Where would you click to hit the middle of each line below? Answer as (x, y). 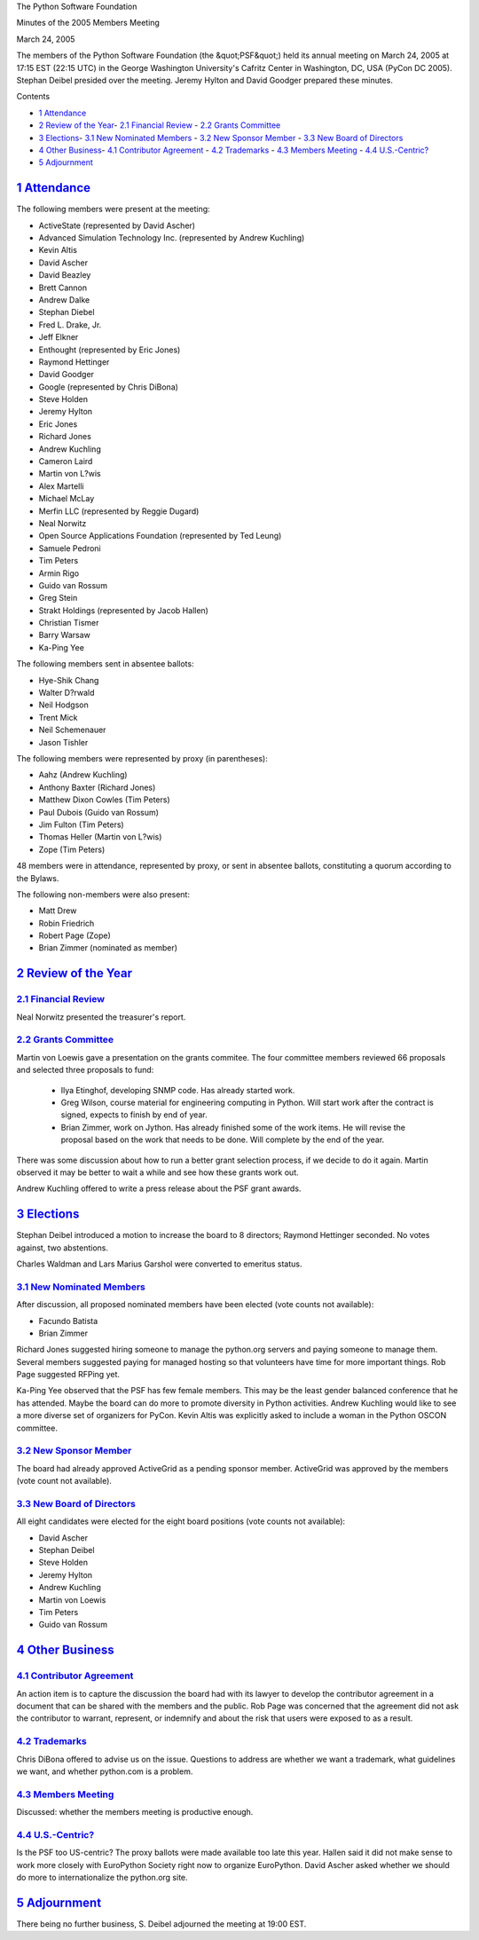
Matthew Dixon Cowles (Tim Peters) (104, 800)
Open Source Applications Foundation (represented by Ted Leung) (160, 536)
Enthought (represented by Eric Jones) (110, 350)
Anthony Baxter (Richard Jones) (97, 787)
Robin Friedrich (67, 923)
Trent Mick (58, 717)
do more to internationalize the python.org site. (102, 1877)
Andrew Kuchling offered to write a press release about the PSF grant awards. (159, 1188)
